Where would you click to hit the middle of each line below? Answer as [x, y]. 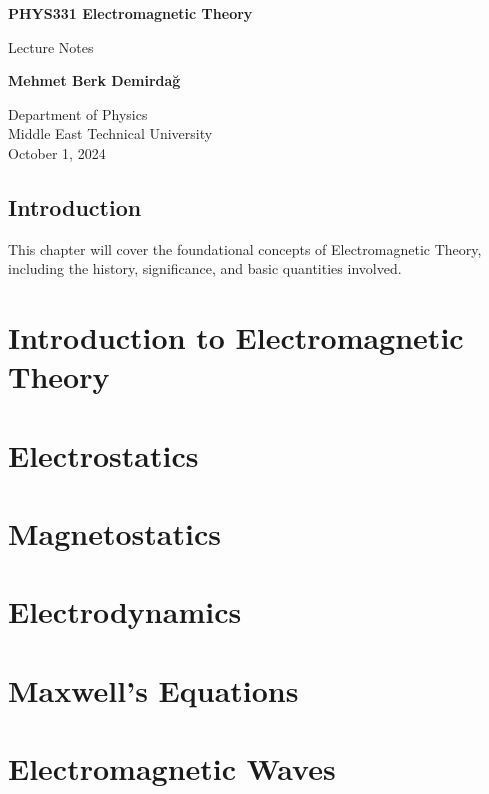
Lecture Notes [51, 46]
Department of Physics [78, 113]
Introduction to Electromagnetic [236, 337]
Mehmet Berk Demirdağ [94, 80]
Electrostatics [103, 454]
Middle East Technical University [110, 133]
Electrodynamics [125, 611]
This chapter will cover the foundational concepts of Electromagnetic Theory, [245, 248]
